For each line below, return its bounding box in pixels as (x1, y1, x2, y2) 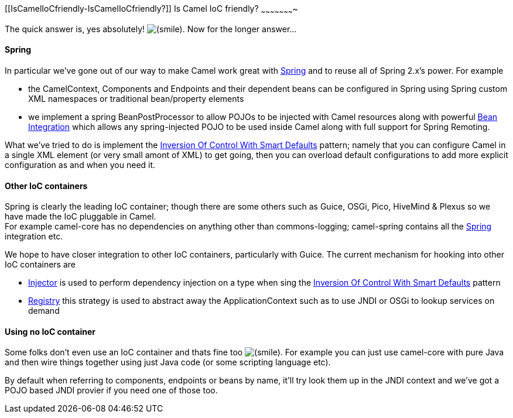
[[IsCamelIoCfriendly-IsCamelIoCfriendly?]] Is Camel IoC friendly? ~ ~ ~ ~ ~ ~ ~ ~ (5, 4, 298, 16)
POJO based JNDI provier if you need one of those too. (5, 385, 218, 396)
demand (28, 306, 60, 316)
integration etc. (5, 231, 63, 242)
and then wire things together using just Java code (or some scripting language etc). (5, 357, 331, 368)
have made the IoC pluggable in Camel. (5, 211, 156, 222)
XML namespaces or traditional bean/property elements (28, 94, 244, 104)
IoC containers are (5, 259, 76, 270)
